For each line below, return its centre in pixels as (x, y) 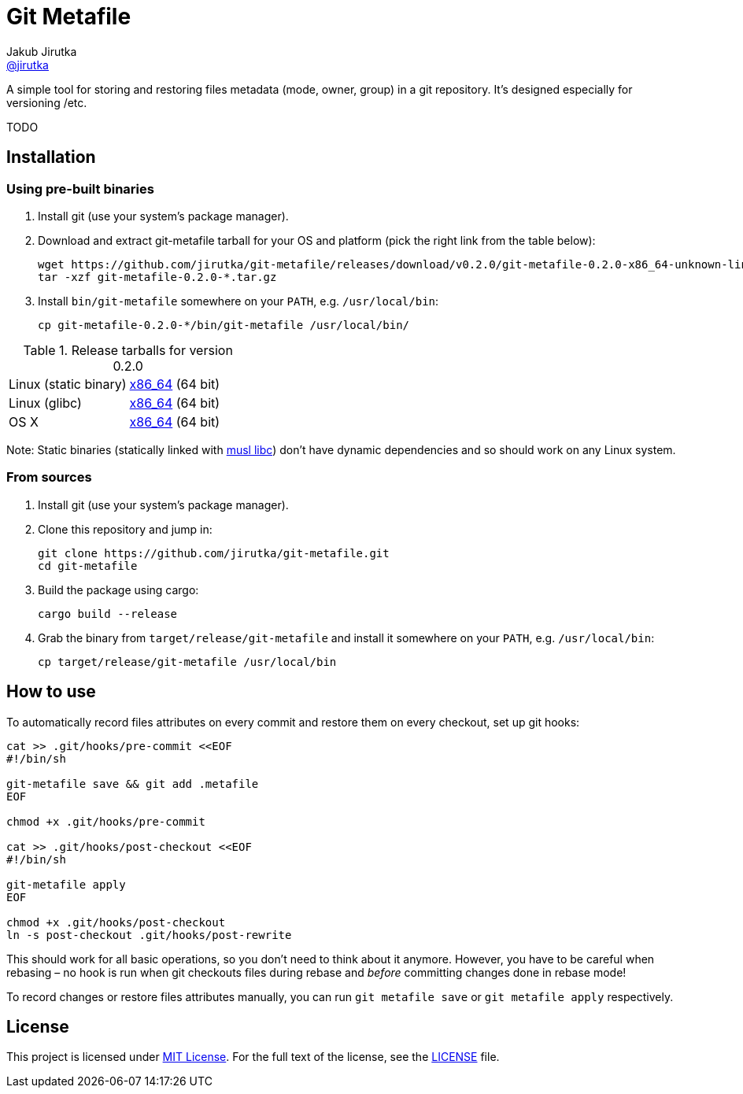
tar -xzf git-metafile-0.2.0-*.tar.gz (157, 277)
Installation (51, 157)
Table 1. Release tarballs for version (128, 350)
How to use (51, 692)
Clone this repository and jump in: (125, 529)
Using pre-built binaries (80, 188)
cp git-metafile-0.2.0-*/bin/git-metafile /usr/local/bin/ (224, 325)
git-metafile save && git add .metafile (133, 784)
